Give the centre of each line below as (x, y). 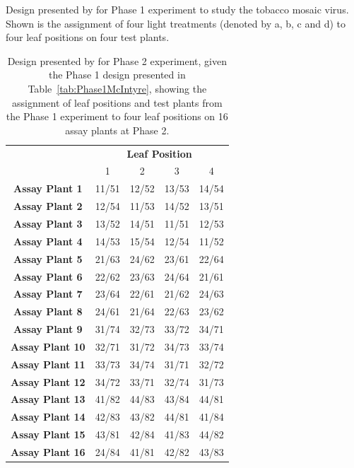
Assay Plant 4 (48, 241)
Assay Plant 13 (48, 399)
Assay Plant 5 (48, 258)
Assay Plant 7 (48, 294)
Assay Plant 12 (48, 381)
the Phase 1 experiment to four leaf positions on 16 (117, 116)
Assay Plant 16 (48, 451)
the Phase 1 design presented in (117, 75)
